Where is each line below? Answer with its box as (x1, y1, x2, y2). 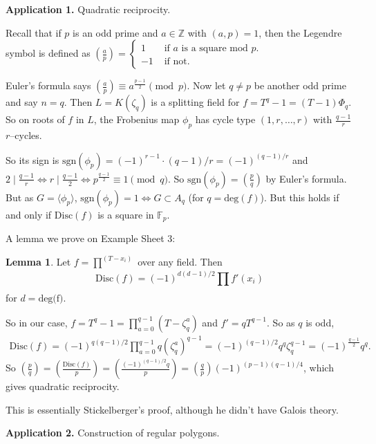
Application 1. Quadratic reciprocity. (6, 2, 171, 16)
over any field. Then (138, 255, 223, 269)
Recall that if (6, 25, 62, 39)
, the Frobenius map (93, 112, 180, 127)
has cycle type (195, 112, 256, 127)
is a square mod (181, 44, 248, 54)
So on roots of (6, 112, 65, 127)
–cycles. (10, 128, 42, 142)
